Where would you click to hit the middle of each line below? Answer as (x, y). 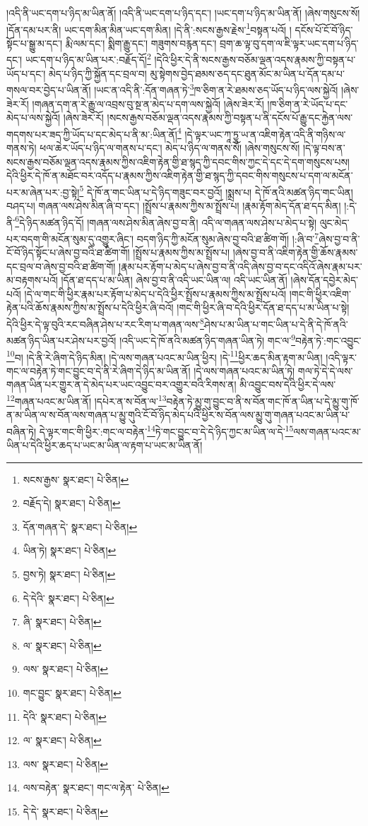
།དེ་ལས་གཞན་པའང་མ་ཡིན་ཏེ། (244, 370)
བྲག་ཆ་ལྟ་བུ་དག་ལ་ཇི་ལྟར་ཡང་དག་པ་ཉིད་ (289, 43)
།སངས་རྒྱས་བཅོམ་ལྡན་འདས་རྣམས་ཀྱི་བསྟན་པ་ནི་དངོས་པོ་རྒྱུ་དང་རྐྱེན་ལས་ (230, 118)
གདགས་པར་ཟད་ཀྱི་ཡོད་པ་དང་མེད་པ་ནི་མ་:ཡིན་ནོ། (92, 134)
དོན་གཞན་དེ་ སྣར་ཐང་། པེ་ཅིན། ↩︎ (80, 526)
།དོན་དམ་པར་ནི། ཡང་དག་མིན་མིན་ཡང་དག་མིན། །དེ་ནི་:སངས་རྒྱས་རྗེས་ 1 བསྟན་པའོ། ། (149, 28)
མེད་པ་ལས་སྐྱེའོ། (34, 118)
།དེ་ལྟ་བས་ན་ (324, 147)
